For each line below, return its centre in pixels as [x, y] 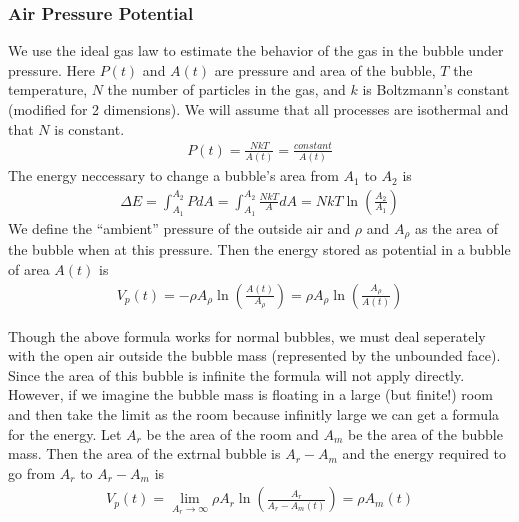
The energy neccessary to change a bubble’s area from [173, 175]
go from [32, 472]
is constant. [89, 128]
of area [29, 268]
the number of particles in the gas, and [226, 89]
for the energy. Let [65, 433]
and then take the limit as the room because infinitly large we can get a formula [254, 413]
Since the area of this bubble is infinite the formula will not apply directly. [236, 374]
